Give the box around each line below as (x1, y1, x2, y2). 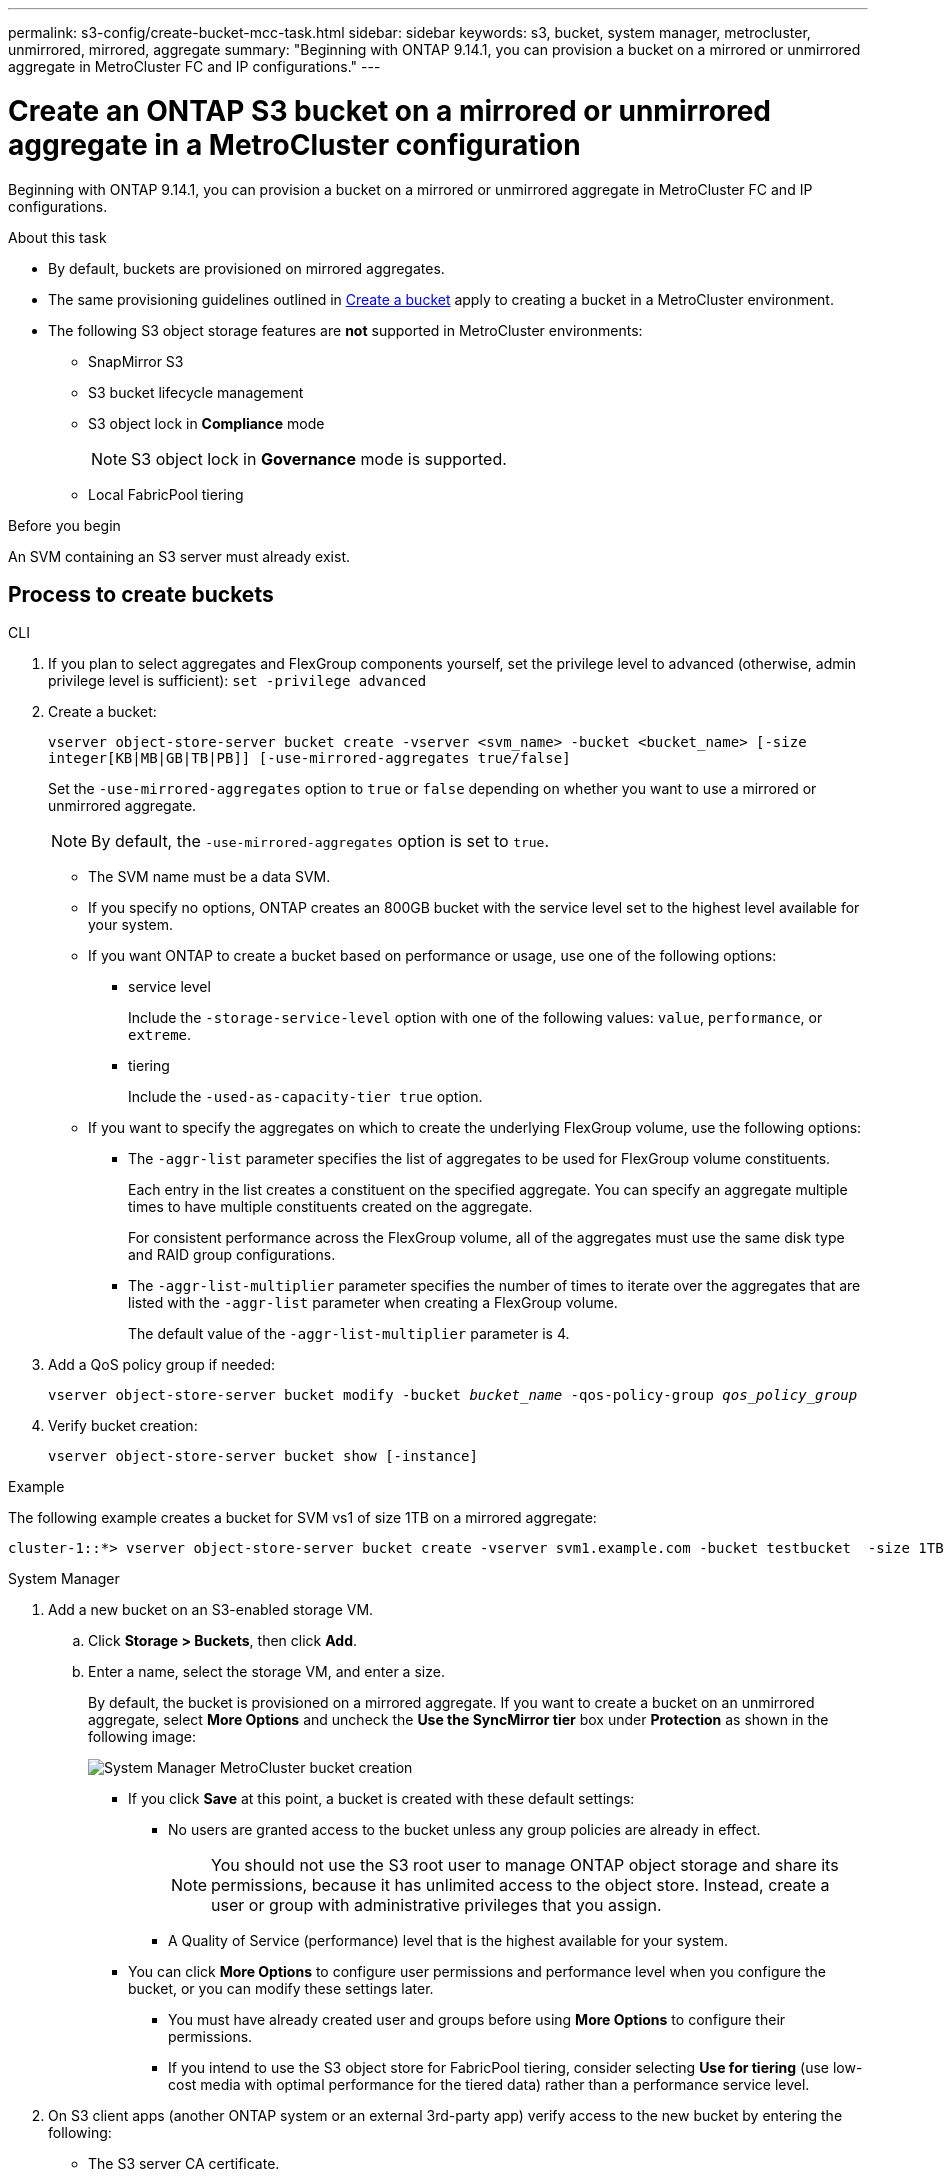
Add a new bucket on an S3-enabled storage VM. (48, 1601, 374, 1619)
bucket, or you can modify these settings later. (128, 1980, 434, 1998)
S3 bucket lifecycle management (88, 383, 304, 401)
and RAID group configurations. (128, 1246, 336, 1264)
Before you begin (8, 516, 121, 534)
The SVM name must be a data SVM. (88, 868, 331, 886)
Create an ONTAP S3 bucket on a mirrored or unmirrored (8, 93, 772, 128)
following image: (88, 1728, 197, 1746)
